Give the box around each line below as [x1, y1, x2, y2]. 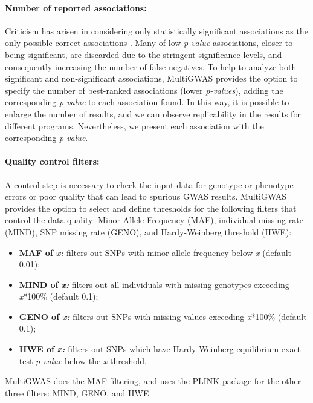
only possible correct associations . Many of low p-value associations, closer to [5, 36, 293, 49]
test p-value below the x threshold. [19, 354, 147, 367]
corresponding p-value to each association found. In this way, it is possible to [5, 96, 289, 108]
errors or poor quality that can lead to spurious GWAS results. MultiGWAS [5, 190, 287, 203]
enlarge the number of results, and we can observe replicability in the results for [5, 107, 301, 120]
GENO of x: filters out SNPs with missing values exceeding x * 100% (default [19, 310, 307, 323]
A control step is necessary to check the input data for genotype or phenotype [5, 178, 294, 191]
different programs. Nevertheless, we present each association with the [5, 119, 264, 132]
